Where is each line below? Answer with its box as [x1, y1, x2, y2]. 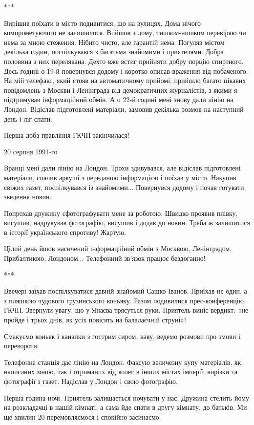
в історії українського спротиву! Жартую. [4, 227, 127, 237]
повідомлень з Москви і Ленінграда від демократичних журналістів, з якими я [4, 85, 237, 95]
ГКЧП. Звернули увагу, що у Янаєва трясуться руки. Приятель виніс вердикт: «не [4, 305, 249, 315]
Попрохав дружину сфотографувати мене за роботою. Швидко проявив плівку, [4, 208, 238, 218]
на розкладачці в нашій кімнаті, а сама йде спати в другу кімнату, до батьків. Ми [4, 402, 247, 412]
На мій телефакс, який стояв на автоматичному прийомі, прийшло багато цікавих [4, 75, 246, 85]
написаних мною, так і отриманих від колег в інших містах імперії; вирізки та [4, 366, 238, 377]
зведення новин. [4, 191, 52, 202]
